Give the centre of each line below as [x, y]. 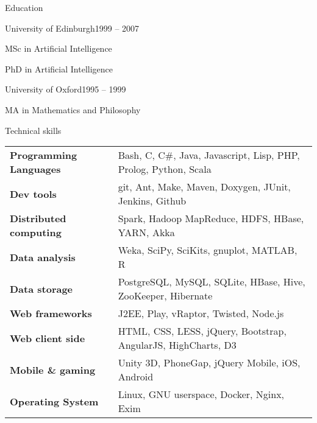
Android [136, 377]
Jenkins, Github [152, 201]
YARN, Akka [146, 232]
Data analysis [43, 257]
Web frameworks [51, 313]
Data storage [41, 288]
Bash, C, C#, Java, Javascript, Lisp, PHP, [209, 155]
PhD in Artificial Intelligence [59, 68]
